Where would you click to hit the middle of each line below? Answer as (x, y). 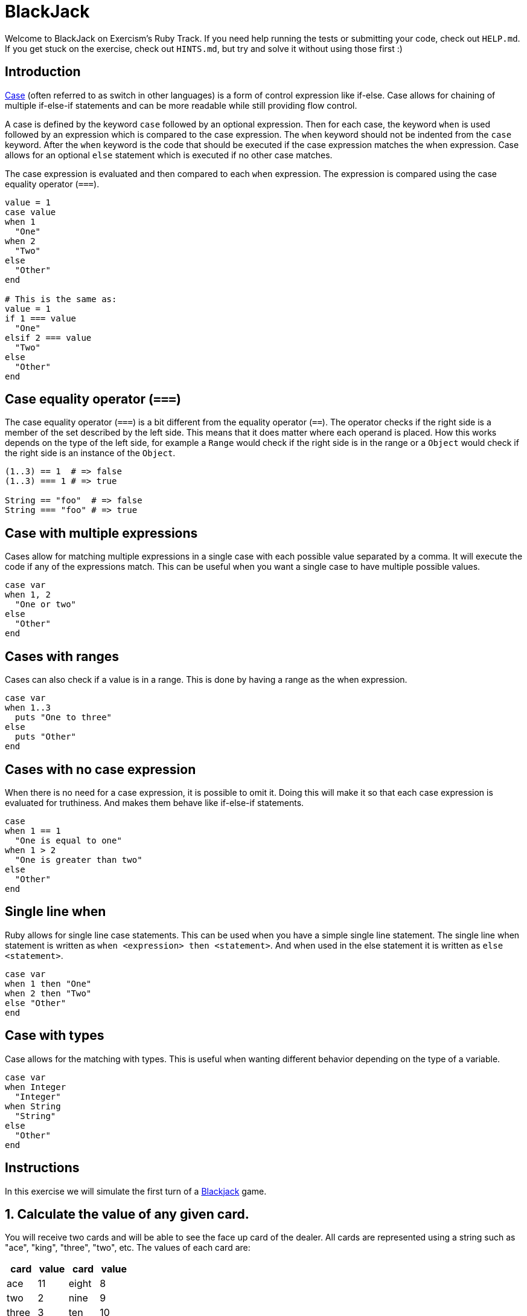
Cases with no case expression (101, 769)
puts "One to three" (63, 718)
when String (33, 1106)
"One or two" (46, 605)
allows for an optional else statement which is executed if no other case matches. (169, 155)
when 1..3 (28, 708)
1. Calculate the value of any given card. (127, 1214)
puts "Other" (46, 737)
